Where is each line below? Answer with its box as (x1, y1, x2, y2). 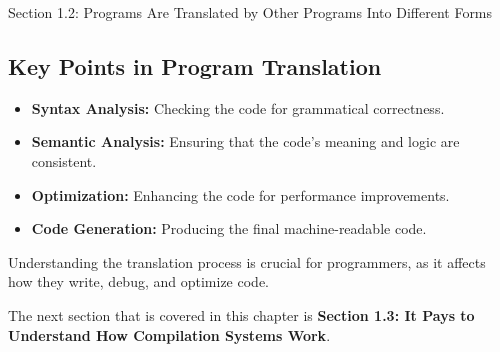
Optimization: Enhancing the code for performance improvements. (31, 184, 450, 205)
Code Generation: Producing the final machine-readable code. (31, 218, 427, 239)
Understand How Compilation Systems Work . (8, 324, 331, 345)
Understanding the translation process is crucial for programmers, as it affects (8, 251, 486, 272)
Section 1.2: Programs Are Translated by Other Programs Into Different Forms (8, 2, 493, 22)
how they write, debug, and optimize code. (8, 271, 269, 292)
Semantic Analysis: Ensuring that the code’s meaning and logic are (31, 131, 460, 152)
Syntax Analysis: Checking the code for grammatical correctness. (31, 97, 445, 118)
